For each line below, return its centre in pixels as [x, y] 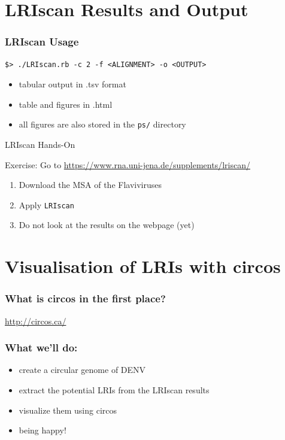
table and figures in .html [66, 104]
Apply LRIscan [46, 204]
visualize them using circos [68, 410]
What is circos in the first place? [85, 298]
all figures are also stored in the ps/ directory [102, 124]
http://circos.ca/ [36, 321]
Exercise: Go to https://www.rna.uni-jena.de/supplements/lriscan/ [128, 164]
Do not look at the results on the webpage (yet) [107, 225]
